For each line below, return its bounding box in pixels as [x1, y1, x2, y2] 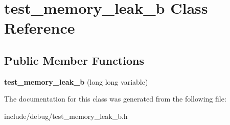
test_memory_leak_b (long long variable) [4, 76, 148, 87]
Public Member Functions [4, 52, 144, 68]
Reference [4, 17, 75, 38]
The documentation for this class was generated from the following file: [4, 93, 226, 104]
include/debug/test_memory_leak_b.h [4, 110, 128, 121]
